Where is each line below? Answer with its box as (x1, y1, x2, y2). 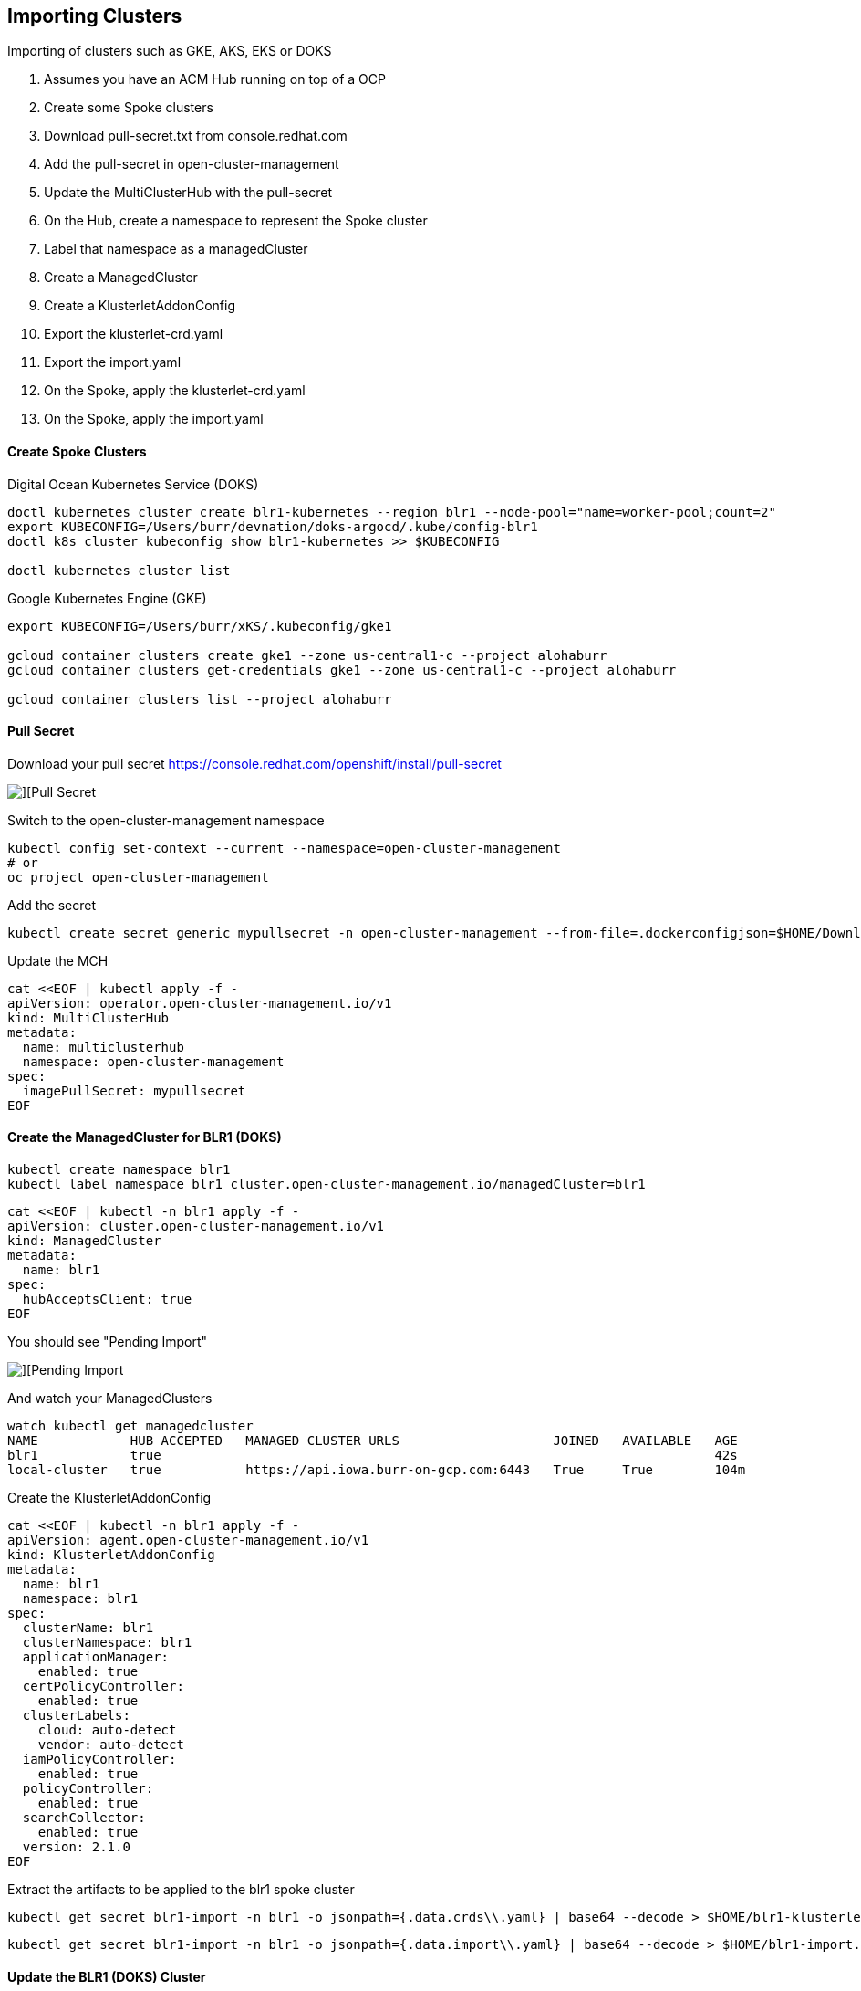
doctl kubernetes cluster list (7, 562, 231, 578)
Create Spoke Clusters (7, 444, 147, 460)
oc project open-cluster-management (7, 869, 269, 885)
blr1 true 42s (7, 1448, 738, 1463)
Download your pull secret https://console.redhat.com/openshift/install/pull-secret (7, 755, 502, 771)
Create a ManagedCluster (44, 269, 198, 286)
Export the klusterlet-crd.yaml (44, 326, 223, 342)
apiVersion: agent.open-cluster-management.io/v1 (7, 1533, 369, 1548)
